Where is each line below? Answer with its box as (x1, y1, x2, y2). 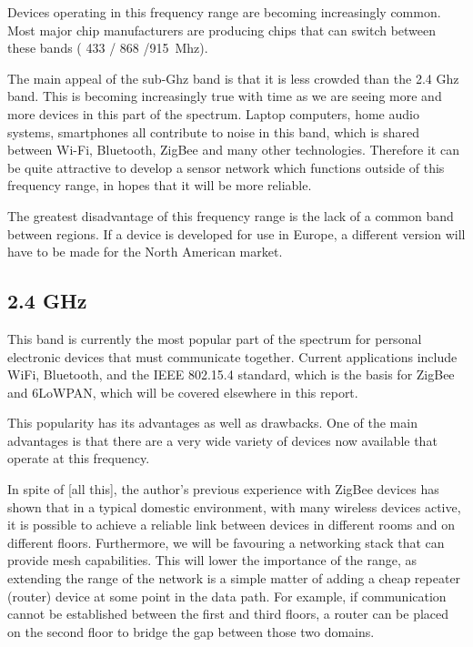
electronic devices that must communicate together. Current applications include (7, 347, 458, 366)
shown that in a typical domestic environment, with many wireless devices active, (7, 497, 461, 516)
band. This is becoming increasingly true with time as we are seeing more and (7, 86, 442, 106)
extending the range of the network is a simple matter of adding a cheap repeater (7, 569, 461, 588)
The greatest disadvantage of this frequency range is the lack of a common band (7, 206, 454, 225)
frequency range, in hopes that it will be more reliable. (7, 176, 312, 195)
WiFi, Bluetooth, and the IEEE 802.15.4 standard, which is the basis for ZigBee (7, 365, 455, 384)
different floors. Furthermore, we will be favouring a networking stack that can (7, 532, 445, 551)
